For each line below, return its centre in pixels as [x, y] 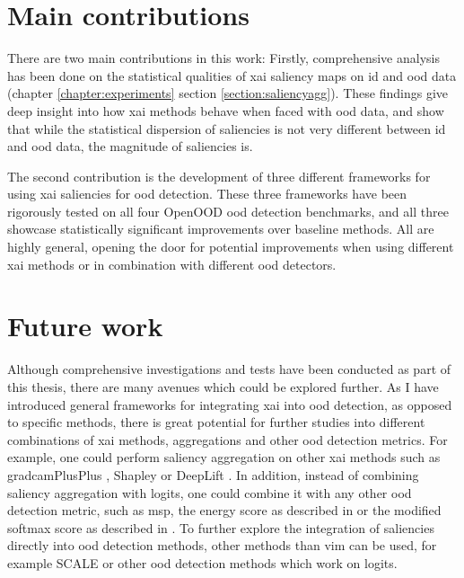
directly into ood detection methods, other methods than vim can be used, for [222, 545]
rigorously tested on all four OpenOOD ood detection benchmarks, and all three [228, 211]
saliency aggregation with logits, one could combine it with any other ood [210, 492]
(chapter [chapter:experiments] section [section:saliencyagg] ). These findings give [228, 93]
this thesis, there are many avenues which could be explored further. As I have [223, 386]
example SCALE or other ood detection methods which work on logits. [202, 562]
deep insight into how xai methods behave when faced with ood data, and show [226, 110]
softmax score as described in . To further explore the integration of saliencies [221, 527]
